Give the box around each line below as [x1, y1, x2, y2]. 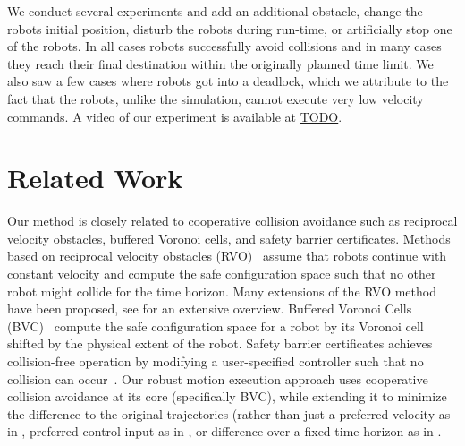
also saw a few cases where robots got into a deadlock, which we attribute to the [7, 72, 449, 90]
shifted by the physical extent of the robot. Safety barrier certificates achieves [7, 334, 433, 353]
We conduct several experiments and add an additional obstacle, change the [7, 2, 423, 20]
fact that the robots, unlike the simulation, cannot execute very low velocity [7, 89, 424, 107]
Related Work [7, 159, 183, 196]
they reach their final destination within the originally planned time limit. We [7, 54, 434, 73]
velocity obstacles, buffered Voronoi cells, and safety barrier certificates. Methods [7, 228, 451, 247]
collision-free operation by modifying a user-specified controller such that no [7, 352, 424, 371]
